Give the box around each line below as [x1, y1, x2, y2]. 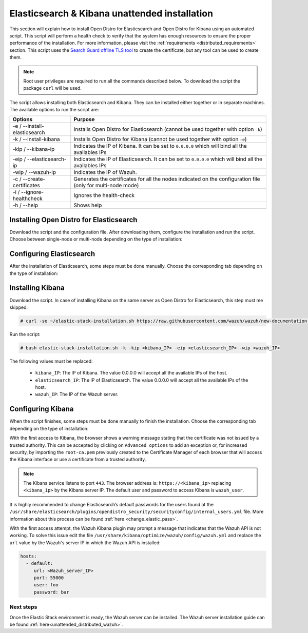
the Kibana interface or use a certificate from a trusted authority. [9, 457, 146, 463]
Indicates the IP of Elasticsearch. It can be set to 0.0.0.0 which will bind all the [73, 155, 263, 163]
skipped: [9, 304, 28, 310]
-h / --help [12, 202, 38, 209]
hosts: [20, 553, 37, 559]
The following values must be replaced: [9, 358, 93, 364]
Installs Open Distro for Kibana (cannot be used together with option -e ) [73, 136, 247, 143]
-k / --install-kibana [12, 136, 60, 143]
